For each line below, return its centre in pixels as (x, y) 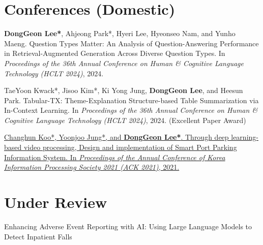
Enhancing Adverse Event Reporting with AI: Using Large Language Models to (128, 226)
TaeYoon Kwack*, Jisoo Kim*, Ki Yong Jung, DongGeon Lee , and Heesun (124, 90)
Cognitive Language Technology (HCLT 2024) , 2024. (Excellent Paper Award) (125, 120)
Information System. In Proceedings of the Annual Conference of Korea (115, 157)
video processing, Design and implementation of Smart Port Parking (130, 147)
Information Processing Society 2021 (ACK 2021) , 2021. (92, 167)
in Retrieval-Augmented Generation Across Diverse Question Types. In (115, 53)
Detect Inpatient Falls (38, 236)
